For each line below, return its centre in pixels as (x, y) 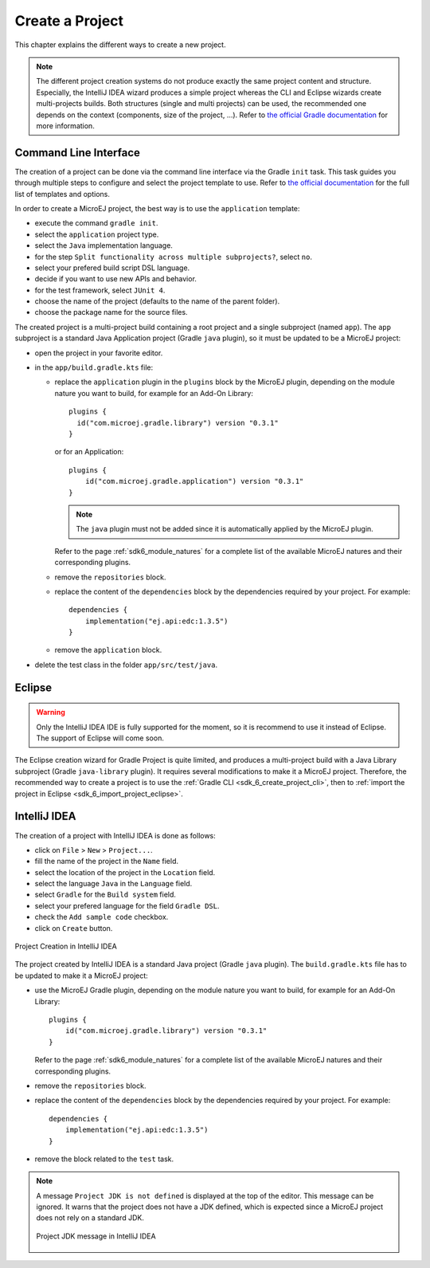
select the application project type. (97, 234)
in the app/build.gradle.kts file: (94, 367)
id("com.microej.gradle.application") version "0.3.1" (194, 481)
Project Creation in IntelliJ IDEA (66, 946)
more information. (65, 126)
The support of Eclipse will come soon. (100, 738)
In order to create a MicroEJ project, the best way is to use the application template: (157, 208)
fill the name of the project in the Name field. (107, 862)
